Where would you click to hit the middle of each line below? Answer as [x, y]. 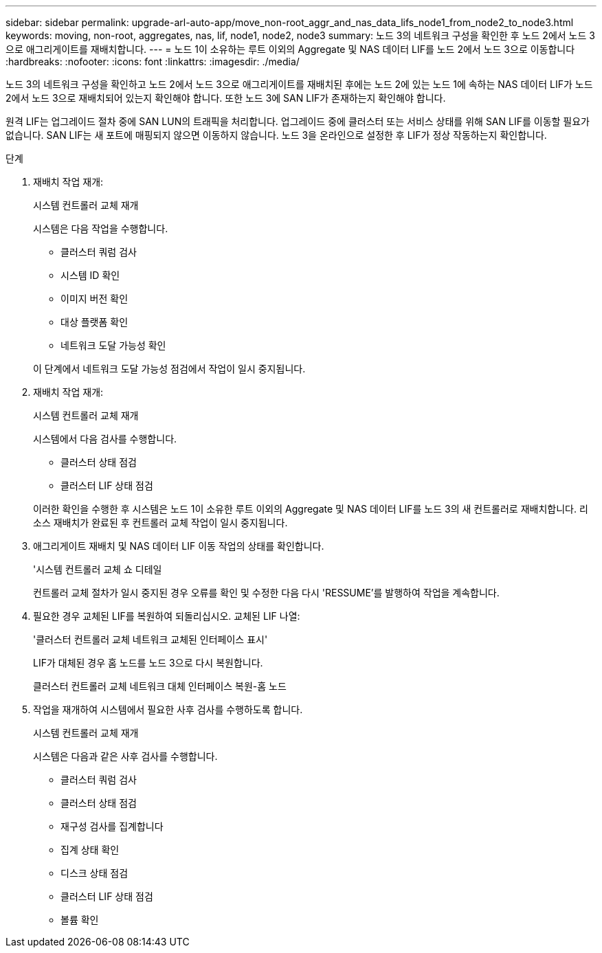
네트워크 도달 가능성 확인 [113, 345]
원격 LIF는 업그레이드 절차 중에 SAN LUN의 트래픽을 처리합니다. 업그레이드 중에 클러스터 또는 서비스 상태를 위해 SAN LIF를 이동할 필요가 [298, 121]
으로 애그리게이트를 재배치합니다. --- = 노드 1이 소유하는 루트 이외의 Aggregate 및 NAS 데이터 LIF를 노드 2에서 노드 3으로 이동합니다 [290, 49]
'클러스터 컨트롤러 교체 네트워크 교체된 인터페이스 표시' [150, 639]
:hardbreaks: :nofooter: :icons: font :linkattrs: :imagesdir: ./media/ [153, 61]
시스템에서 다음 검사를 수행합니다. [105, 439]
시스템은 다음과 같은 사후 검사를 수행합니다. [125, 756]
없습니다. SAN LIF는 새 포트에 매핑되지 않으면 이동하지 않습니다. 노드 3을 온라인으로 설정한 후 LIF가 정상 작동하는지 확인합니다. [276, 135]
